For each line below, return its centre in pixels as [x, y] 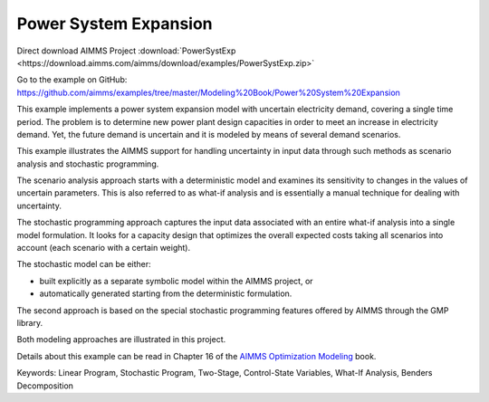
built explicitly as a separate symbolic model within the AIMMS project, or [176, 281]
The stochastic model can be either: [84, 264]
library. [30, 322]
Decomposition [45, 386]
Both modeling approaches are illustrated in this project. [121, 340]
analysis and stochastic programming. [88, 164]
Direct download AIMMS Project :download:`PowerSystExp [126, 51]
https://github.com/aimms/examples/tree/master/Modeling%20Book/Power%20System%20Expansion [208, 92]
